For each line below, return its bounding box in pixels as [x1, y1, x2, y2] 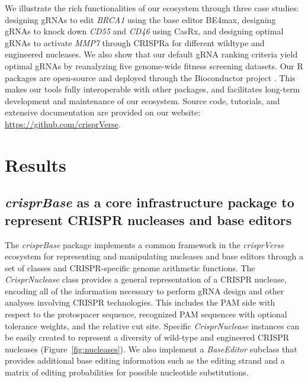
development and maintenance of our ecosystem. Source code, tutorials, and [5, 94, 280, 107]
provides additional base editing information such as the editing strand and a [5, 354, 285, 367]
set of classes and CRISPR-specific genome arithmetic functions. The [5, 261, 255, 274]
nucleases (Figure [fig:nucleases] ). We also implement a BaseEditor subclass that [5, 342, 297, 355]
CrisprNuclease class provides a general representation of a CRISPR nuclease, [5, 273, 287, 285]
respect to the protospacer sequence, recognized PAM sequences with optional [5, 308, 287, 320]
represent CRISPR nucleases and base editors [5, 210, 292, 229]
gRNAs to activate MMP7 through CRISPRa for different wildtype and [5, 36, 265, 49]
